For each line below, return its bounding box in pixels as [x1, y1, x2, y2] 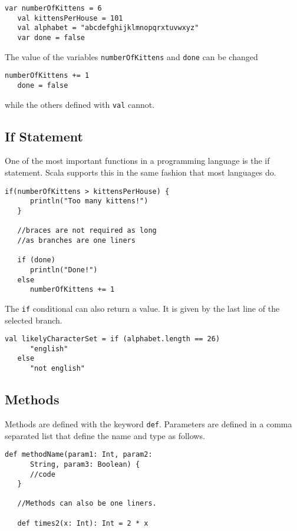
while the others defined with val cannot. [5, 98, 155, 110]
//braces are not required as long [17, 226, 157, 235]
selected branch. [5, 314, 62, 326]
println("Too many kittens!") [29, 197, 148, 206]
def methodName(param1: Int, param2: [5, 450, 153, 459]
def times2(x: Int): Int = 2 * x [17, 519, 148, 527]
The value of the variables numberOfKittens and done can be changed [5, 50, 258, 62]
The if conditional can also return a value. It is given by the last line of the [5, 302, 280, 314]
